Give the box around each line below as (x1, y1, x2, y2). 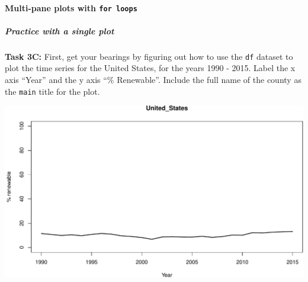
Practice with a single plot (5, 24, 114, 37)
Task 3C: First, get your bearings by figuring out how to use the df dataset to (5, 50, 293, 62)
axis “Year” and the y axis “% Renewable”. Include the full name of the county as (5, 73, 301, 86)
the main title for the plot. (5, 85, 100, 97)
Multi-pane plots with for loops (5, 1, 137, 14)
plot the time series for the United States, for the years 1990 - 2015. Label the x (5, 62, 296, 74)
